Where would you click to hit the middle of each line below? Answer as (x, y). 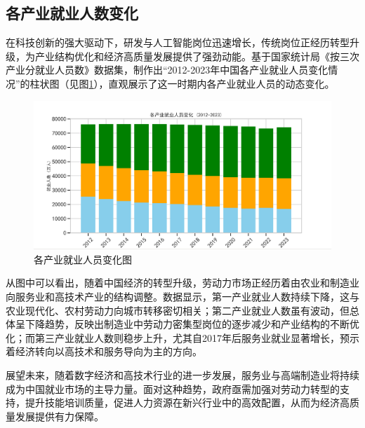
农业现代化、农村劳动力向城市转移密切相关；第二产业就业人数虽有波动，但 (178, 310)
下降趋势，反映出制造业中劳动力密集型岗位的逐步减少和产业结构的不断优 (192, 324)
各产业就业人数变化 (72, 13)
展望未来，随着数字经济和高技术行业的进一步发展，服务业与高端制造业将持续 (182, 374)
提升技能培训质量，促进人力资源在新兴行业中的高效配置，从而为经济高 (187, 402)
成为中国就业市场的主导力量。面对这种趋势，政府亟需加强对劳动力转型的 (173, 388)
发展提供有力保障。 (59, 416)
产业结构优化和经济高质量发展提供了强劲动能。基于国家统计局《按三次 (197, 56)
